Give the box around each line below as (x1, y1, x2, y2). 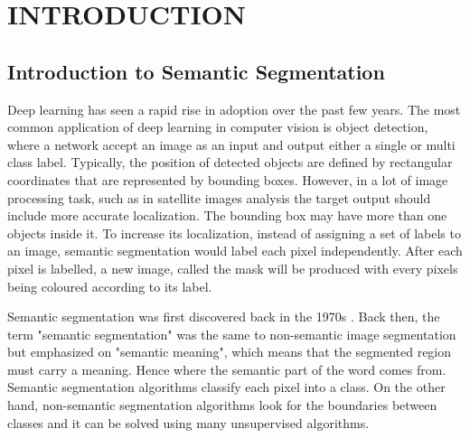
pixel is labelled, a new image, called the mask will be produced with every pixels (7, 258, 458, 277)
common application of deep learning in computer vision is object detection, (7, 117, 428, 136)
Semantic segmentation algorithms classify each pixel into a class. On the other (7, 377, 446, 396)
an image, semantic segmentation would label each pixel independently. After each (7, 241, 463, 260)
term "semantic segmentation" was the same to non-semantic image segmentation (7, 324, 456, 343)
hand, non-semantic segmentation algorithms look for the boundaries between (7, 396, 437, 415)
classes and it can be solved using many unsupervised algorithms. (7, 413, 370, 432)
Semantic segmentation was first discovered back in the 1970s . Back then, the (7, 307, 440, 326)
